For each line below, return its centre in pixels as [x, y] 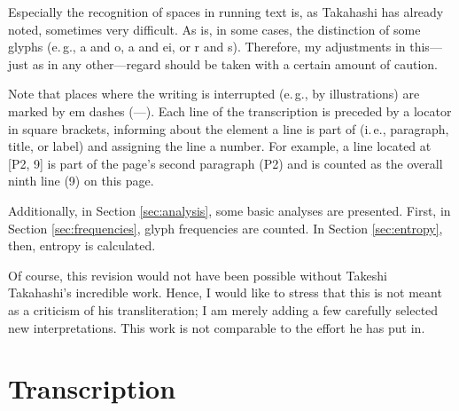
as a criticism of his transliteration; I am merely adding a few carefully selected [223, 309]
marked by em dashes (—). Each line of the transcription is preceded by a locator [230, 111]
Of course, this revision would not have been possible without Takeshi [198, 275]
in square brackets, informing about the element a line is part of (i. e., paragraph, [229, 128]
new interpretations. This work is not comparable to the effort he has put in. [217, 327]
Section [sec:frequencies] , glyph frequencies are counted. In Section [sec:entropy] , [226, 228]
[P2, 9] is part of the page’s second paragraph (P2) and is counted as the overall [226, 163]
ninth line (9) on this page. [81, 181]
